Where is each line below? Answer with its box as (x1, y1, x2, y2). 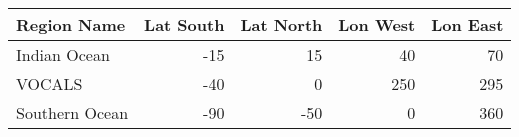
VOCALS (16, 72, 83, 95)
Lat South (144, 13, 225, 36)
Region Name (16, 13, 126, 36)
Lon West (338, 13, 416, 36)
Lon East (431, 13, 504, 36)
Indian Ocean (16, 43, 110, 66)
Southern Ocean (16, 101, 129, 124)
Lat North (240, 13, 323, 36)
